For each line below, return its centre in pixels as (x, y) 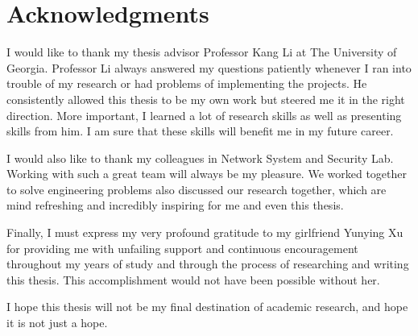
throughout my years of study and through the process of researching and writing (208, 264)
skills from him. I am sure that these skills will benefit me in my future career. (200, 131)
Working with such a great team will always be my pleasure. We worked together (207, 174)
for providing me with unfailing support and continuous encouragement (182, 248)
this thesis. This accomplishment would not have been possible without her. (193, 279)
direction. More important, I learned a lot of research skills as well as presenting (204, 115)
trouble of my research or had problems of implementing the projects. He (187, 83)
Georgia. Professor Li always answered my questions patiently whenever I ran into (209, 67)
